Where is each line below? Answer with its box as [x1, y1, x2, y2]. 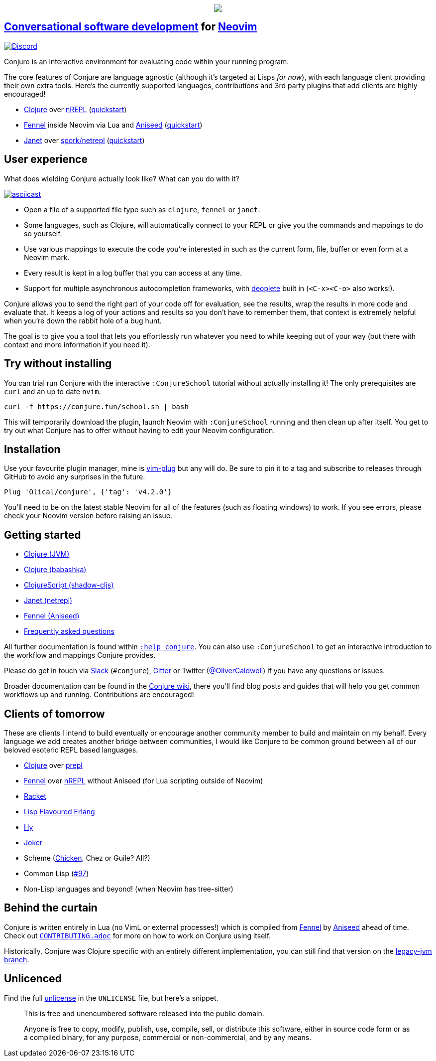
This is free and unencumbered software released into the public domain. [24, 1009, 264, 1018]
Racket [24, 792, 46, 801]
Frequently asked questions [24, 627, 114, 636]
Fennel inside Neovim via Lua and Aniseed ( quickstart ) [24, 120, 203, 129]
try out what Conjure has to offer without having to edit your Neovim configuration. [4, 426, 275, 435]
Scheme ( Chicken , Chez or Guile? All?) [24, 854, 150, 863]
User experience [4, 153, 88, 166]
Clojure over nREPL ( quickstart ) [24, 105, 127, 114]
